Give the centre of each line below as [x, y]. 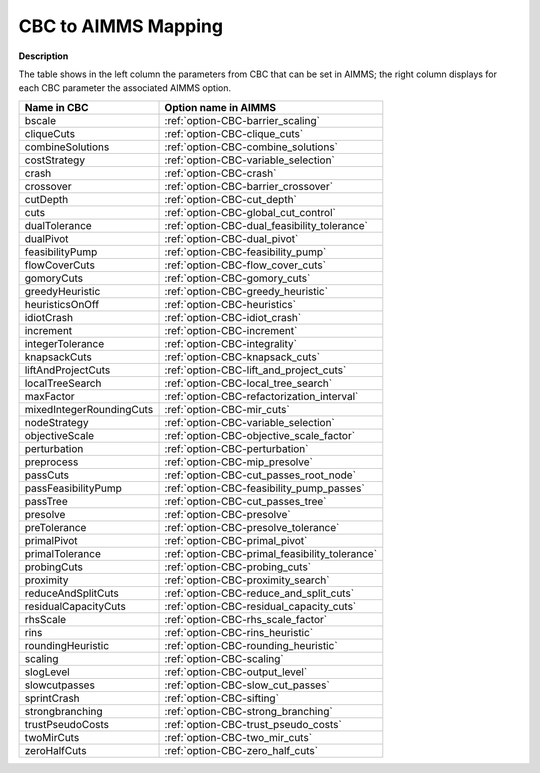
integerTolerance [64, 343]
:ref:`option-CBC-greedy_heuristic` [246, 291]
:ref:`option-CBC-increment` [231, 330]
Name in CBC [56, 107]
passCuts [47, 475]
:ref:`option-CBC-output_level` [236, 672]
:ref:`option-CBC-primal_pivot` [236, 540]
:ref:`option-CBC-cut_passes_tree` [245, 501]
